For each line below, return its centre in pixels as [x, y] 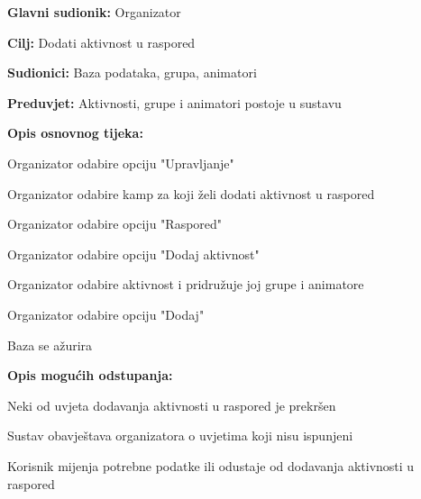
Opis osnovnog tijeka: [75, 133]
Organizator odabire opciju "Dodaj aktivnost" [133, 254]
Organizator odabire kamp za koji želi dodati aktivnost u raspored [191, 193]
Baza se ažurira [50, 345]
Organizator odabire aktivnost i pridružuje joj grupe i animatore [186, 284]
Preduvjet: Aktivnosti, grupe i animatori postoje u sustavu [174, 102]
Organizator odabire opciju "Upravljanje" [121, 163]
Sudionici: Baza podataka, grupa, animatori [132, 73]
